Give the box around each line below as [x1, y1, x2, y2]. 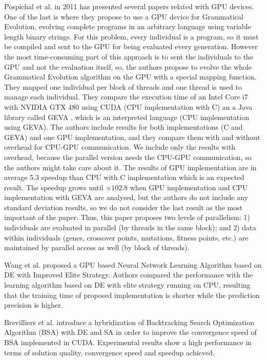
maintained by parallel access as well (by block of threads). [4, 242, 190, 253]
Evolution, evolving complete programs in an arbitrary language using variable [4, 21, 251, 32]
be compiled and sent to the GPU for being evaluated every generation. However [4, 41, 258, 52]
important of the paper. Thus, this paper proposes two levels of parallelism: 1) [4, 212, 250, 223]
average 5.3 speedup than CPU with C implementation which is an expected [4, 172, 244, 183]
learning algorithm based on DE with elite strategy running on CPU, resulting [4, 279, 251, 290]
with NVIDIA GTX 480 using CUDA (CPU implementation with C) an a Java [4, 101, 253, 112]
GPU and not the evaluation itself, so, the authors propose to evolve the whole [4, 61, 252, 72]
